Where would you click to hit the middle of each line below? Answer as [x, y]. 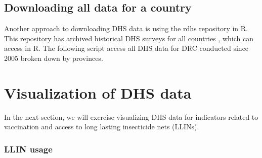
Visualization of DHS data [98, 92]
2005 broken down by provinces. [54, 58]
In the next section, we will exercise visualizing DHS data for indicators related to [131, 116]
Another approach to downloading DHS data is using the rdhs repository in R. [126, 28]
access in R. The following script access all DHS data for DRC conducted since [126, 48]
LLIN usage [28, 149]
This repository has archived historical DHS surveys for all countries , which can [129, 38]
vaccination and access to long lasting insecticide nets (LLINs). [102, 127]
